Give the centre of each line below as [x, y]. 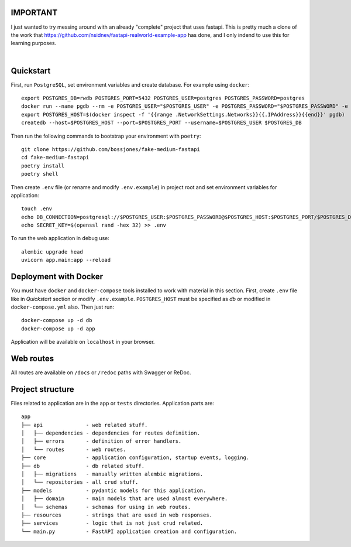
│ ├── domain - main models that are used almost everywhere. [125, 499]
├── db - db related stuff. [83, 466]
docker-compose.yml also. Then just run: [62, 307]
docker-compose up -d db [57, 320]
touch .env [37, 209]
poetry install [43, 166]
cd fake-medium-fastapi [55, 158]
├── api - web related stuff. [85, 425]
